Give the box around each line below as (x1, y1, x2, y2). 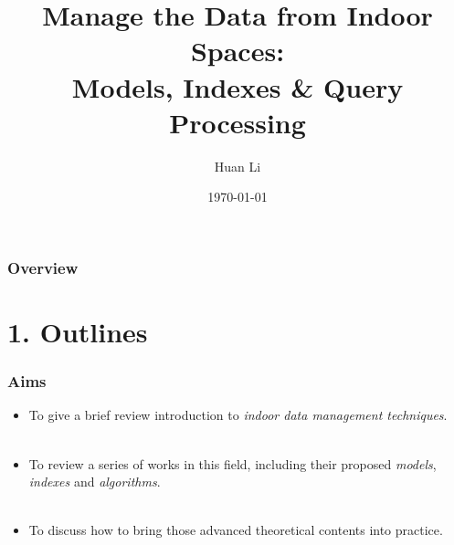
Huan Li (214, 156, 261, 175)
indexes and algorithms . (28, 472, 161, 491)
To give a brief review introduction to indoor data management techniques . (28, 405, 448, 424)
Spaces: (190, 32, 285, 69)
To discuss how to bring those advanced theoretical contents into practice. (28, 520, 443, 540)
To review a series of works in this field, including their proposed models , (28, 454, 437, 473)
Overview (7, 256, 79, 278)
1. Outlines (7, 312, 148, 350)
